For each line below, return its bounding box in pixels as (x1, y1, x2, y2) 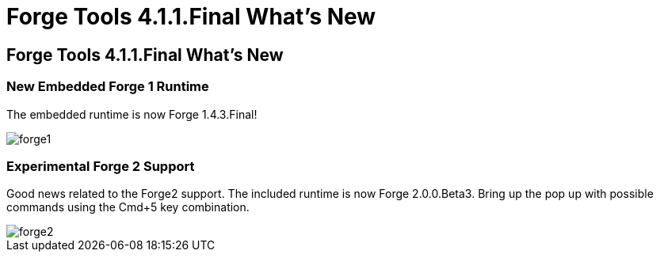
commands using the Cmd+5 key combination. (6, 200, 250, 214)
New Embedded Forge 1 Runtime (6, 78, 209, 95)
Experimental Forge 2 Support (6, 157, 195, 174)
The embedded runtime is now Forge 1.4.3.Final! (6, 107, 258, 121)
